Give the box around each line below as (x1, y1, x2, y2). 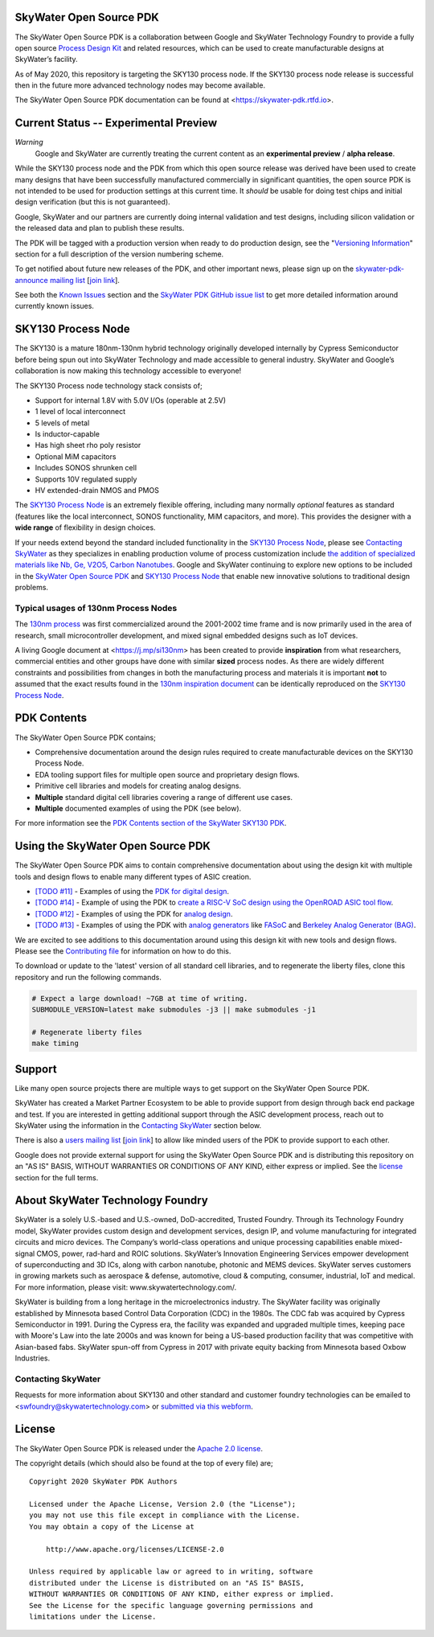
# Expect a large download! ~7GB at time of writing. (31, 994, 248, 1003)
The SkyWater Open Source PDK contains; (14, 732, 156, 742)
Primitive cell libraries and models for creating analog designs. (35, 781, 241, 791)
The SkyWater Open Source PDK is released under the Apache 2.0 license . (14, 1443, 263, 1453)
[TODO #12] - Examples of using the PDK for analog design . (35, 909, 233, 918)
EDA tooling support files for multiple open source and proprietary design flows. (35, 769, 301, 779)
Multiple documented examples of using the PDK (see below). (35, 803, 242, 813)
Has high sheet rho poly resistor (35, 441, 141, 450)
